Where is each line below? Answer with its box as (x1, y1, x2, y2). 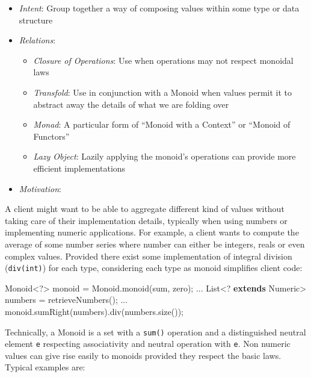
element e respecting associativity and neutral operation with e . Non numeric (5, 337, 291, 350)
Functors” (33, 129, 70, 142)
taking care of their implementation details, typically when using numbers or (5, 214, 288, 226)
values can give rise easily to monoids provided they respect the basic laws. (5, 349, 282, 361)
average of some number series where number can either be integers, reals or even (5, 237, 305, 250)
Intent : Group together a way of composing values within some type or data (19, 2, 300, 14)
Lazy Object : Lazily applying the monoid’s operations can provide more (33, 150, 296, 163)
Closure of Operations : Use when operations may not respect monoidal (33, 54, 294, 66)
